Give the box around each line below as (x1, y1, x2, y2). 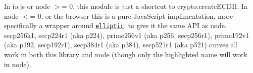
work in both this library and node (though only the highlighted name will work (4, 49, 248, 60)
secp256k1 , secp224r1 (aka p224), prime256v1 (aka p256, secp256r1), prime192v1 (4, 30, 250, 40)
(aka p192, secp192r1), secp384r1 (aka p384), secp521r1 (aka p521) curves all (4, 39, 238, 50)
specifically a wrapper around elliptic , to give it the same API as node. (4, 20, 227, 31)
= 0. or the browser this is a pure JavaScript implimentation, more (30, 10, 233, 21)
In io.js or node (4, 1, 51, 11)
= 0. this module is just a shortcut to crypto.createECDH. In (61, 1, 248, 11)
